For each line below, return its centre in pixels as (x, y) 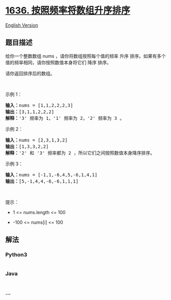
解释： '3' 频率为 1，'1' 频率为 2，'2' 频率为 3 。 (65, 118)
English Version (22, 25)
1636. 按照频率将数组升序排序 (68, 11)
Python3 (16, 255)
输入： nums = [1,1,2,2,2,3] (39, 105)
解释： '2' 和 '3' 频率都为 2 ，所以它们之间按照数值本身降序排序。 (80, 153)
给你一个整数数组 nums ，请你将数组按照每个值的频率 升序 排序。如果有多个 (85, 56)
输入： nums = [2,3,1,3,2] (36, 140)
